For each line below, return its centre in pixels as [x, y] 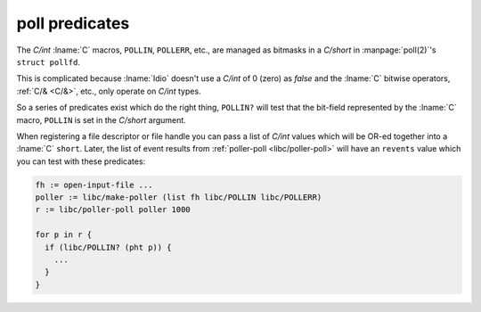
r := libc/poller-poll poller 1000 [113, 210]
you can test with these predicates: [81, 161]
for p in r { [64, 235]
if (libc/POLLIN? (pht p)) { [109, 247]
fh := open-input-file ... [94, 185]
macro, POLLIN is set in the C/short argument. [101, 119]
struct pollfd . [48, 62]
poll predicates [73, 23]
